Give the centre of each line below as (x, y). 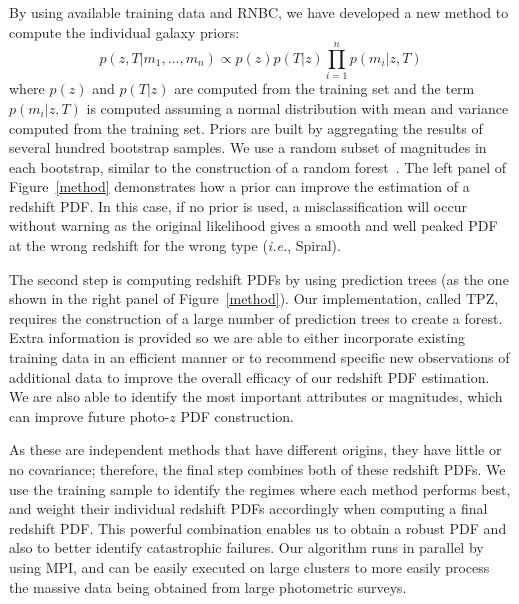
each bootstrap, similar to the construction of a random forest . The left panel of (258, 166)
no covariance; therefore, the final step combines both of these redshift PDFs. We (257, 469)
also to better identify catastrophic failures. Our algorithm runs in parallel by (246, 547)
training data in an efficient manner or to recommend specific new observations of (259, 357)
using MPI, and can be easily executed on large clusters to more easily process (249, 566)
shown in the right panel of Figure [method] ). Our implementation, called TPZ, (254, 298)
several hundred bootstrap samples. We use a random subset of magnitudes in (248, 147)
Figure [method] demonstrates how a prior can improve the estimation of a (239, 186)
